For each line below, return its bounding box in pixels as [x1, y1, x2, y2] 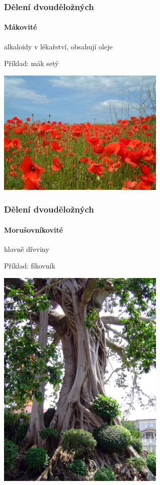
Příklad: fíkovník [4, 260, 55, 271]
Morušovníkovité [4, 224, 63, 235]
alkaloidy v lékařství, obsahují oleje [4, 41, 113, 51]
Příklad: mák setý [4, 58, 59, 68]
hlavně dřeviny [4, 243, 49, 254]
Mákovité [4, 22, 37, 32]
